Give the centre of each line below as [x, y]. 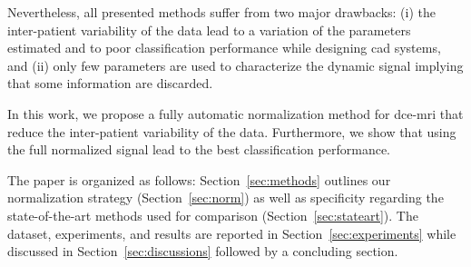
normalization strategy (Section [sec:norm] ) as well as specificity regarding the [226, 198]
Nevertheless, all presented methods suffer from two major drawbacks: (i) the [221, 12]
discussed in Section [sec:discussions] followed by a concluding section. [203, 251]
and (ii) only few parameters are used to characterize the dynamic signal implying [235, 65]
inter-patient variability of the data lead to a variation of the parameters [209, 30]
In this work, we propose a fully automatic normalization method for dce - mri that [235, 113]
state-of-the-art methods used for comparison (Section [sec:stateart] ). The [213, 215]
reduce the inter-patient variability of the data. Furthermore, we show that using [232, 131]
